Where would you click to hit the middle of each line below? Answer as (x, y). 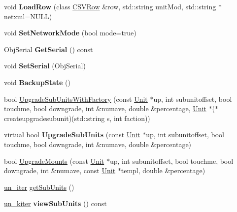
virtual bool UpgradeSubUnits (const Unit (72, 135)
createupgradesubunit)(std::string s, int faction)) (77, 118)
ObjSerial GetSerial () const (49, 49)
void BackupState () (37, 82)
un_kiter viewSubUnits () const (55, 203)
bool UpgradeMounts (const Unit (54, 161)
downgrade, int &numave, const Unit (60, 170)
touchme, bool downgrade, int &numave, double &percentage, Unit (105, 108)
